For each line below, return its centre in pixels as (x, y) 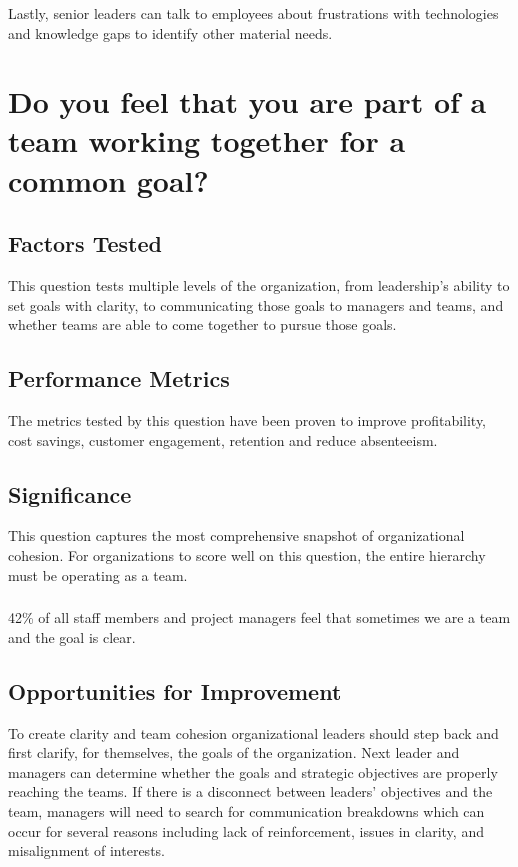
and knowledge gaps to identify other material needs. (170, 32)
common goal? (108, 179)
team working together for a (207, 140)
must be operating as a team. (98, 574)
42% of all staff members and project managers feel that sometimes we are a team (259, 617)
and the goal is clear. (72, 636)
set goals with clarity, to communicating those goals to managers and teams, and (256, 304)
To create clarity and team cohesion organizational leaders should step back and (253, 732)
